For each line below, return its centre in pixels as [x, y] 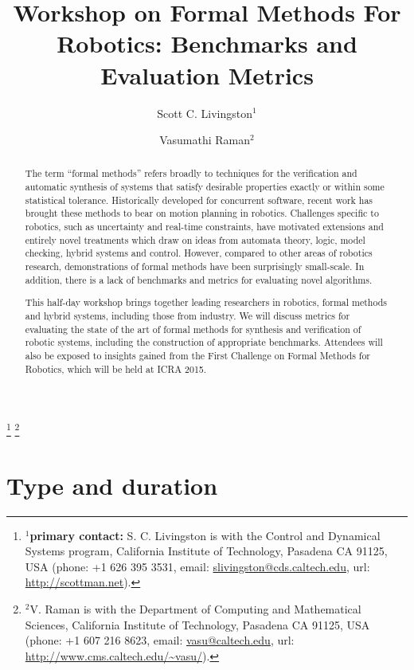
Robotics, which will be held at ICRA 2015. [116, 368]
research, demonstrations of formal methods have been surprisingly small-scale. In [195, 266]
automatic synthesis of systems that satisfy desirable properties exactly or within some [205, 187]
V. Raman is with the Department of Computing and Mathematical [195, 608]
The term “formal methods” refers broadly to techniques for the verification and [191, 173]
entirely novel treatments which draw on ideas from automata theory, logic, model [195, 239]
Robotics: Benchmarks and [207, 43]
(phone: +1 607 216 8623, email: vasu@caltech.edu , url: [160, 640]
